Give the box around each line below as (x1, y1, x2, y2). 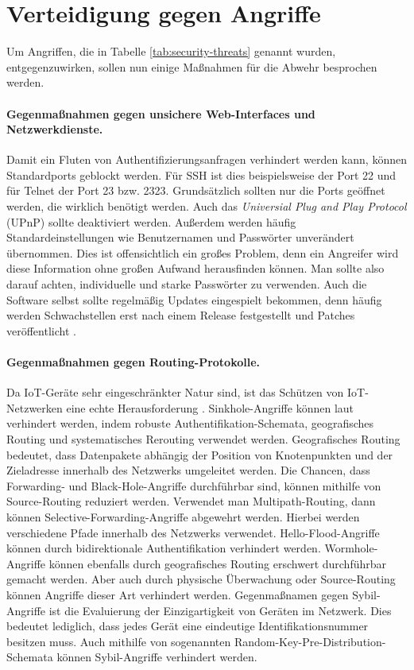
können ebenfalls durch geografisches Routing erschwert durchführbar (48, 555, 387, 571)
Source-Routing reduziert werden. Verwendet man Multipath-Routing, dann (6, 493, 376, 509)
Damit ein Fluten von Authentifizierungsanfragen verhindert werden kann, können (6, 151, 407, 168)
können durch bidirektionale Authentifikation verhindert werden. (6, 540, 321, 556)
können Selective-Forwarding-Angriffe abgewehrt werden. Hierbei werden (6, 508, 360, 525)
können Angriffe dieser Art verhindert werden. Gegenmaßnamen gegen (6, 586, 349, 602)
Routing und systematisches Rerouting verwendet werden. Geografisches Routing (6, 431, 400, 447)
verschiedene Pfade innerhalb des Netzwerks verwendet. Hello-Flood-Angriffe (6, 524, 380, 540)
